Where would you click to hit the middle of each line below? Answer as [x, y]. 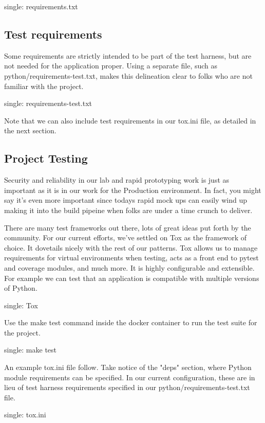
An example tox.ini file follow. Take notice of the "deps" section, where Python [128, 367]
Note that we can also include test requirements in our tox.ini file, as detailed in [130, 120]
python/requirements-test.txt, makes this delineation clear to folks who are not [128, 75]
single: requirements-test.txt [48, 103]
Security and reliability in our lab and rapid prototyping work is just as [117, 180]
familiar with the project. [44, 86]
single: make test [31, 350]
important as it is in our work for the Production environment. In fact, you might [133, 190]
